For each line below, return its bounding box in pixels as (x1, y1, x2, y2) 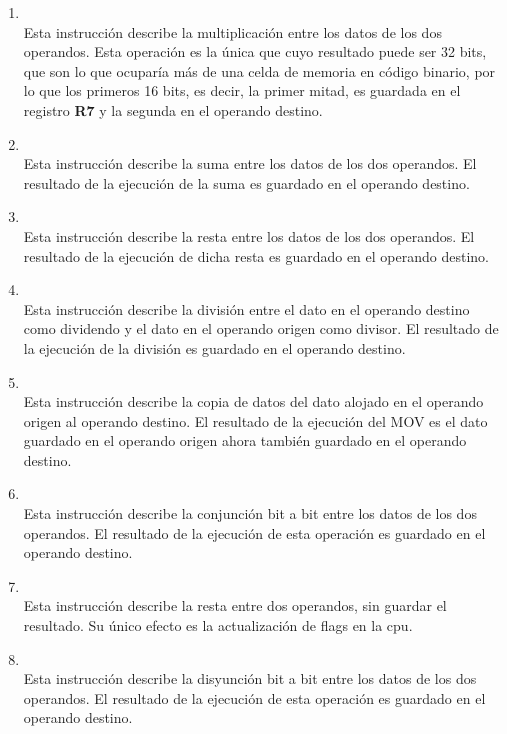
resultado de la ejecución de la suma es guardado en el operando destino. (23, 172, 470, 193)
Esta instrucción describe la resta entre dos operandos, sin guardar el (23, 595, 447, 616)
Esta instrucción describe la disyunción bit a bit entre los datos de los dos (23, 668, 477, 689)
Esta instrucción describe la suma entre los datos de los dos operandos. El (23, 153, 477, 174)
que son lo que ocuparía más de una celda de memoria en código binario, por (23, 60, 496, 81)
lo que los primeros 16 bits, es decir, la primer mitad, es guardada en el (23, 80, 461, 101)
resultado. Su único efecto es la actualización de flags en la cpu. (23, 615, 413, 636)
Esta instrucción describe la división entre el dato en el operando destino (23, 298, 470, 319)
